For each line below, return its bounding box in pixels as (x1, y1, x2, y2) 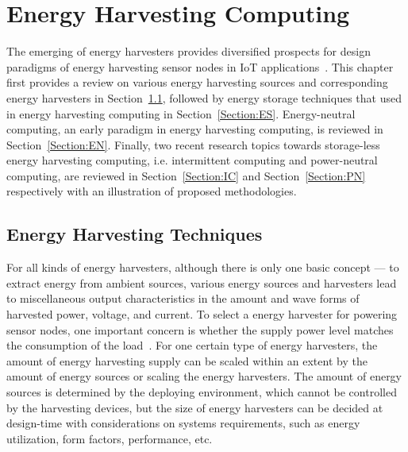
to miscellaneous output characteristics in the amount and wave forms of (6, 290, 360, 307)
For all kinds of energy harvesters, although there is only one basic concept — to (6, 259, 399, 276)
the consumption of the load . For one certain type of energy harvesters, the (6, 337, 378, 353)
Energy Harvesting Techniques (6, 222, 263, 246)
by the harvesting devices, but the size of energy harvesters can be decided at (6, 399, 383, 415)
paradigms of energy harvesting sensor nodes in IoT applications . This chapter (6, 58, 394, 75)
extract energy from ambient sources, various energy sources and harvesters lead (6, 274, 397, 291)
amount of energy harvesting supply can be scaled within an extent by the (6, 352, 368, 369)
